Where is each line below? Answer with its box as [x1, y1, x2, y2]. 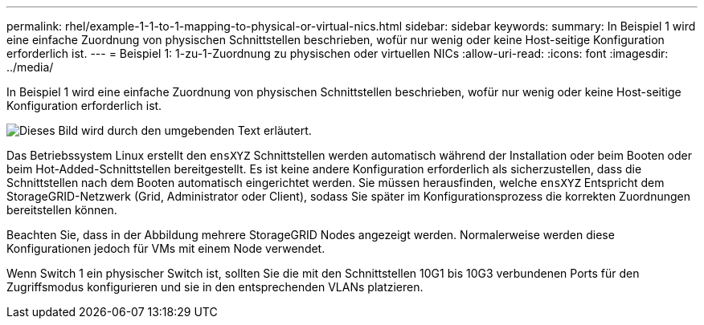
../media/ [6, 60, 54, 74]
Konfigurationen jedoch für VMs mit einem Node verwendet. [6, 242, 325, 255]
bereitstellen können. [6, 203, 117, 217]
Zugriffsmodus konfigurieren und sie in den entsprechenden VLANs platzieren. [6, 280, 424, 294]
